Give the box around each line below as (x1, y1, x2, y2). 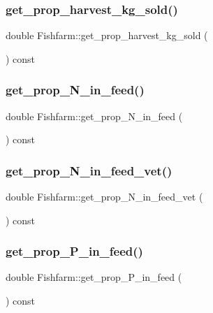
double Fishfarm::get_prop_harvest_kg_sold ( (6, 28, 208, 43)
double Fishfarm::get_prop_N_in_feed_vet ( (6, 189, 203, 204)
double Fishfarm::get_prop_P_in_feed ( (6, 270, 182, 284)
